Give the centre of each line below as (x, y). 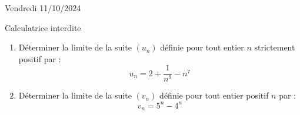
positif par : (40, 58)
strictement (275, 47)
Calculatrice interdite (43, 27)
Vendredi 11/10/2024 (43, 8)
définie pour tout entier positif (214, 95)
